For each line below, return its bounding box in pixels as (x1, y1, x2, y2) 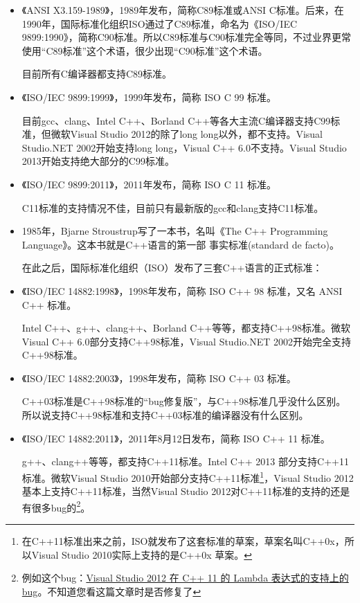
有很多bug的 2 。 (21, 498, 91, 514)
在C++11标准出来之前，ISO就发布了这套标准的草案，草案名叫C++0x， (21, 533, 345, 548)
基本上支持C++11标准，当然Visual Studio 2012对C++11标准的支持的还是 (21, 484, 350, 498)
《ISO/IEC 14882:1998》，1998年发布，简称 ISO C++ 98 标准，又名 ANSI (21, 283, 343, 298)
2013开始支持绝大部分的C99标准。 (21, 154, 174, 168)
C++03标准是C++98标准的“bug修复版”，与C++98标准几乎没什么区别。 (21, 394, 346, 408)
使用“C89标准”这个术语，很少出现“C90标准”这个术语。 (21, 43, 268, 57)
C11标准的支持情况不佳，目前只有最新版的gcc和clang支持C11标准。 (21, 200, 324, 215)
